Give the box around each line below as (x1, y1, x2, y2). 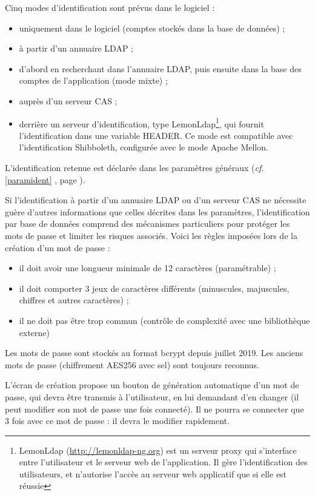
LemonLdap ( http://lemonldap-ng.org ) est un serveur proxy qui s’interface (19, 443, 297, 456)
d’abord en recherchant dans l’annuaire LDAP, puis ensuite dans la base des (19, 62, 302, 75)
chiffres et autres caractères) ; (19, 294, 129, 306)
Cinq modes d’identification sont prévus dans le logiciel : (5, 1, 215, 13)
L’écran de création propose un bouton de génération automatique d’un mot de (5, 379, 299, 391)
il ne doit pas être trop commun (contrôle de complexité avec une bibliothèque (19, 314, 310, 326)
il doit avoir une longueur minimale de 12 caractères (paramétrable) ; (19, 261, 276, 274)
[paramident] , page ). (5, 173, 85, 186)
